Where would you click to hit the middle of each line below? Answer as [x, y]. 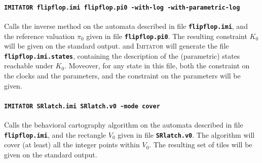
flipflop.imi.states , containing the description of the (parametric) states [122, 55]
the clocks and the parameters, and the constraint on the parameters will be [122, 76]
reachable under [29, 66]
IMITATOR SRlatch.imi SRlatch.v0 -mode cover [82, 106]
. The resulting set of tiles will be [201, 145]
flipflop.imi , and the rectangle [55, 134]
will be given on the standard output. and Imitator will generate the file [117, 46]
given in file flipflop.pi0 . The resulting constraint [167, 36]
